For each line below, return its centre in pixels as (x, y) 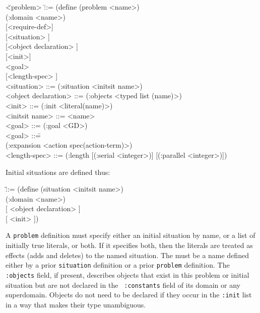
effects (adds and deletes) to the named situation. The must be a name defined (127, 255)
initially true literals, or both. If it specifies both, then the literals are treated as (129, 245)
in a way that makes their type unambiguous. (76, 304)
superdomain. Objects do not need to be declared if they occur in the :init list (129, 295)
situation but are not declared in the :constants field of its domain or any (123, 285)
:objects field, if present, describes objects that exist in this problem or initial (127, 274)
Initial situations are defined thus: (58, 172)
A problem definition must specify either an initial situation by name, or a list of (131, 235)
